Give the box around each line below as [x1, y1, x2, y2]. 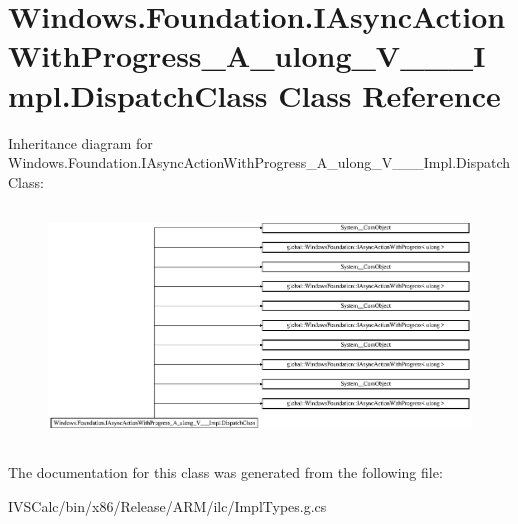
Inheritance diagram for [8, 132, 153, 153]
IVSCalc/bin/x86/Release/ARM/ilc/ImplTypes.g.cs [8, 496, 327, 516]
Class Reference [278, 74, 501, 115]
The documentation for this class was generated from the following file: [8, 462, 443, 483]
